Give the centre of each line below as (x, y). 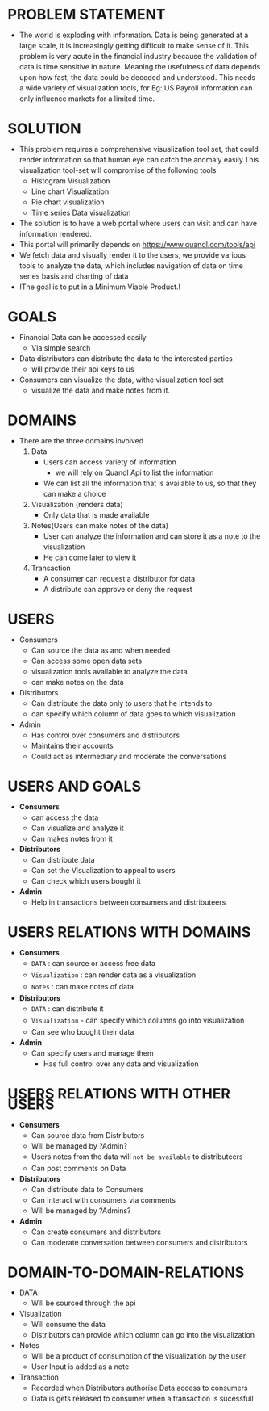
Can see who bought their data (83, 1031)
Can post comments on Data (79, 1168)
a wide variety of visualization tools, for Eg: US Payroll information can (136, 88)
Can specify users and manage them (92, 1053)
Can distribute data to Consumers (87, 1189)
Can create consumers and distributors (96, 1232)
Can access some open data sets (87, 661)
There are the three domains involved (81, 440)
